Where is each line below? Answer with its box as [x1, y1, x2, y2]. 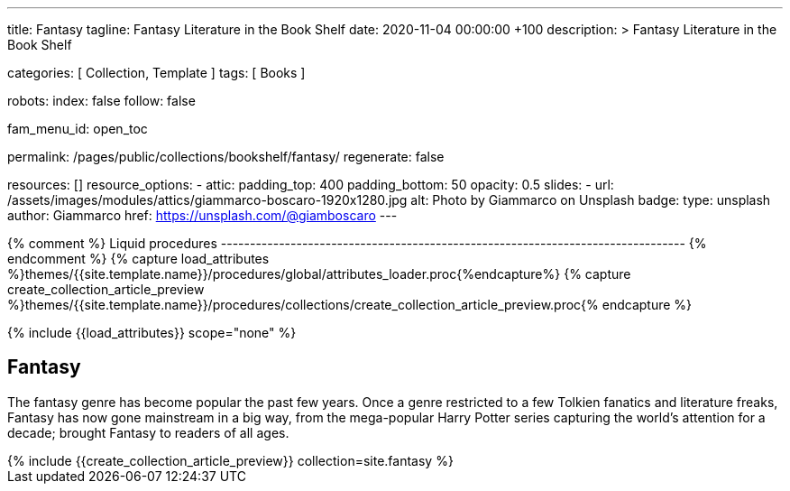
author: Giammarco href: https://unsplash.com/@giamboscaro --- [7, 208, 398, 223]
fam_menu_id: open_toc [7, 121, 148, 136]
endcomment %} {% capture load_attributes [7, 251, 270, 266]
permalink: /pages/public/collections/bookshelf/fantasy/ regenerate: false [7, 149, 445, 164]
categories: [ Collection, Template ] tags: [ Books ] [7, 65, 306, 80]
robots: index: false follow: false [7, 93, 196, 108]
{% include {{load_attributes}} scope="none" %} [7, 325, 297, 340]
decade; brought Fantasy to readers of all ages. [7, 424, 289, 440]
